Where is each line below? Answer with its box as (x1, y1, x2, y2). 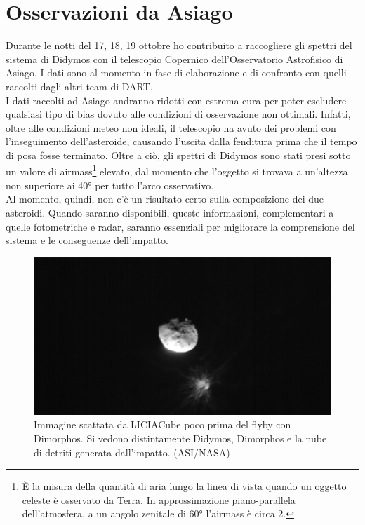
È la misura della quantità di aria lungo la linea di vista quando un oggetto (22, 479, 347, 493)
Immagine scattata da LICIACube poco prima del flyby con (34, 417, 291, 432)
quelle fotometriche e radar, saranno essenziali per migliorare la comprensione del (6, 219, 355, 233)
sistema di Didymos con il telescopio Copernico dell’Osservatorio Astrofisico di (6, 51, 343, 66)
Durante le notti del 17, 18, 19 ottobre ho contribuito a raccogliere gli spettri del (6, 38, 352, 53)
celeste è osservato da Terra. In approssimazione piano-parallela (22, 492, 296, 507)
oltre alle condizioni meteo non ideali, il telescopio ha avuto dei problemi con (6, 120, 336, 135)
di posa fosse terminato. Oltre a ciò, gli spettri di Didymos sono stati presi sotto (6, 147, 351, 162)
